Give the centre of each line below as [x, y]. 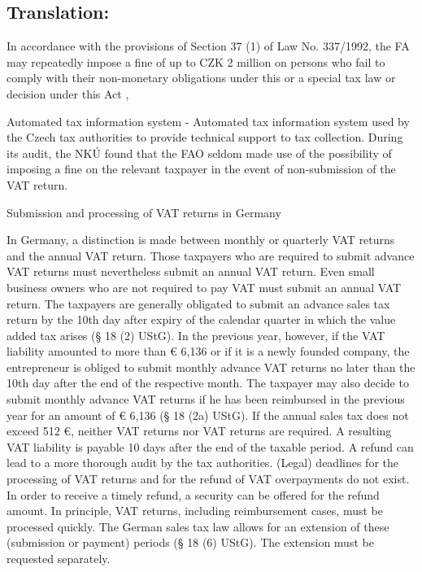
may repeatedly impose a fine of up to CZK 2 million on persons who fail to [196, 61]
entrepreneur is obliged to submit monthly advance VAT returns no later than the [211, 367]
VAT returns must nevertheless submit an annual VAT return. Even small [191, 271]
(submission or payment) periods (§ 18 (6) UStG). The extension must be [190, 542]
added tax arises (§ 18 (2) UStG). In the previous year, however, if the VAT [196, 335]
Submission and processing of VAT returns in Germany [144, 212]
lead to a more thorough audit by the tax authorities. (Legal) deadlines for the [202, 463]
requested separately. [59, 559]
